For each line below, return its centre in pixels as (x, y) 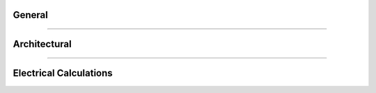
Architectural (42, 44)
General (31, 15)
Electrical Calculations (63, 73)
